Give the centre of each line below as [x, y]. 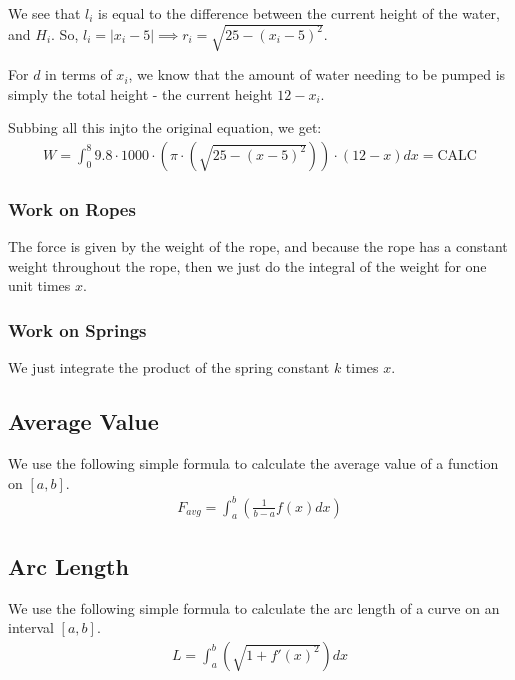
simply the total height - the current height [140, 93]
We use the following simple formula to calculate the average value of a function [253, 462]
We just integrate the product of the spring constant [169, 367]
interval [31, 627]
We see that [44, 13]
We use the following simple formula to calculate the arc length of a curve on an [254, 607]
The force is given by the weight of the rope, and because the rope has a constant [258, 246]
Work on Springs [77, 329]
